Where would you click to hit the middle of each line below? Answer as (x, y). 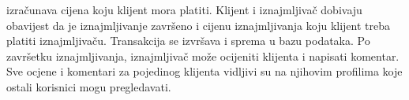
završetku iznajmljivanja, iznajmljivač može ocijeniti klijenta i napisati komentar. (203, 56)
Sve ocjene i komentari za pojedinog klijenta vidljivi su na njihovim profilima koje (204, 71)
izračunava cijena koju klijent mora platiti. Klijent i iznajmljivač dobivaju (184, 9)
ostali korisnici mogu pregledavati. (89, 86)
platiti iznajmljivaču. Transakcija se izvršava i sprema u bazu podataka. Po (188, 41)
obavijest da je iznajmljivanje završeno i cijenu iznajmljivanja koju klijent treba (199, 25)
